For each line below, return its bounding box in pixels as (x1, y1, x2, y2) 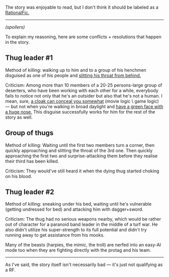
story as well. (5, 114, 33, 120)
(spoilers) (5, 24, 25, 30)
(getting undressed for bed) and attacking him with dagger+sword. (5, 206, 143, 213)
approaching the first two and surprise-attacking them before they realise (5, 153, 158, 159)
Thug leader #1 (5, 54, 53, 62)
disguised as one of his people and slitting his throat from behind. (5, 72, 141, 78)
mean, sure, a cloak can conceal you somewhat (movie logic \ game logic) (5, 98, 159, 104)
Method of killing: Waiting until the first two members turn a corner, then (5, 142, 155, 148)
